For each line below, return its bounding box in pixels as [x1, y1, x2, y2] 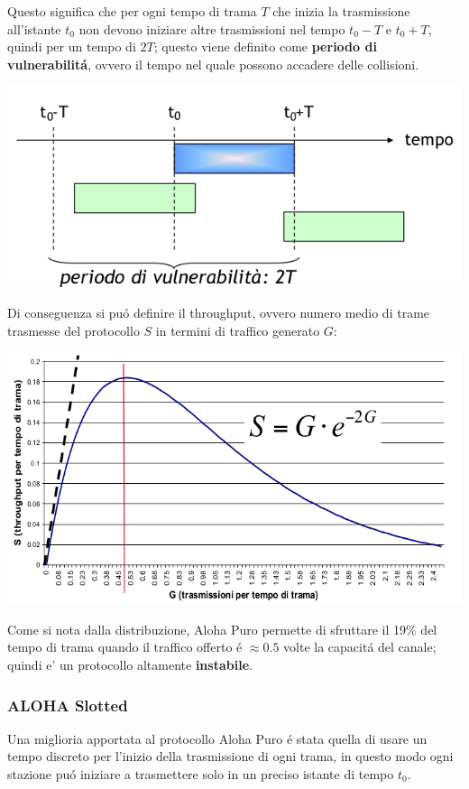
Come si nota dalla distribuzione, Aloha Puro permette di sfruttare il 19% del [7, 619, 437, 638]
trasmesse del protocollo [7, 320, 140, 339]
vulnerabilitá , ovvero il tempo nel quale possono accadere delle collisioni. [7, 54, 419, 73]
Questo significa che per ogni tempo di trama [7, 2, 257, 20]
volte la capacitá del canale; [283, 637, 437, 656]
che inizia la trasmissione [272, 2, 410, 20]
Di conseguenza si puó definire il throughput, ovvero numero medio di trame [7, 303, 430, 322]
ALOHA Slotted [7, 693, 128, 716]
